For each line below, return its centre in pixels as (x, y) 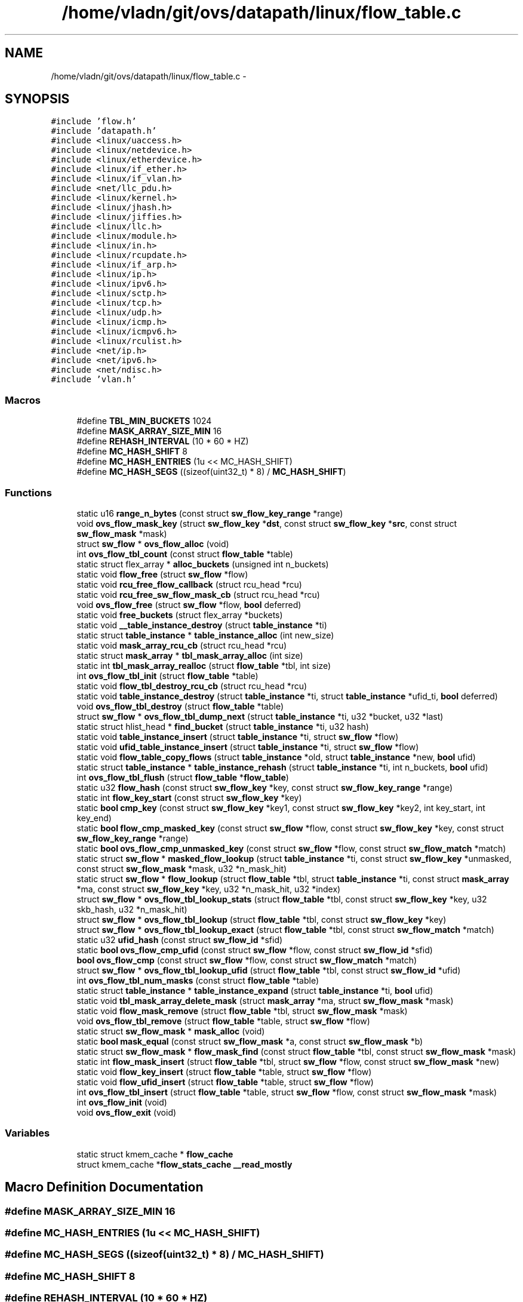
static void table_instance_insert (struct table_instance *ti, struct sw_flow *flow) (238, 736)
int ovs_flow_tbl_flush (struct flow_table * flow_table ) (183, 777)
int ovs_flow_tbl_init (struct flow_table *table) (167, 675)
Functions (28, 492)
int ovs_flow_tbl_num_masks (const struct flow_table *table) (198, 980)
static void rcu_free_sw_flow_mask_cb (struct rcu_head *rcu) (198, 594)
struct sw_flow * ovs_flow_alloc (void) (153, 543)
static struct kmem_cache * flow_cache (155, 1154)
